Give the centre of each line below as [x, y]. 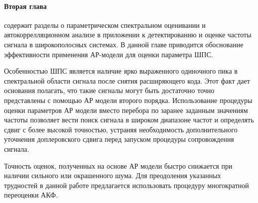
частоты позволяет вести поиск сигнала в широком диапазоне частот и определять [129, 120]
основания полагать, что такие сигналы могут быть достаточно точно [109, 90]
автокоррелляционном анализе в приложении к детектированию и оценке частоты [128, 35]
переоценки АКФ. [31, 195]
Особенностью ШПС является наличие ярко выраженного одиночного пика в [121, 71]
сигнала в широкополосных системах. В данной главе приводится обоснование [124, 44]
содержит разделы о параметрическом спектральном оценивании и [105, 25]
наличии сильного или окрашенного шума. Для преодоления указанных [113, 175]
